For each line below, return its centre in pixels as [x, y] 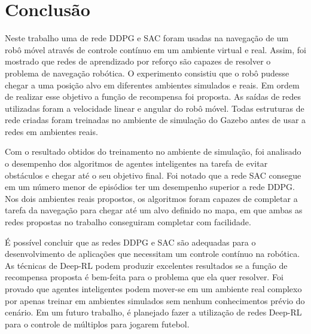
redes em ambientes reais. [51, 131]
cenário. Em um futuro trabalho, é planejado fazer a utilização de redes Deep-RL [153, 312]
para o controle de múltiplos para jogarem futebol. [97, 324]
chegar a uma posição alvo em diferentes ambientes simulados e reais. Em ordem [152, 85]
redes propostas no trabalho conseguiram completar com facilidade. [128, 222]
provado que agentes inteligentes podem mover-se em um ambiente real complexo [153, 289]
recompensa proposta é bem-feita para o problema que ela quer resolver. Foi [144, 277]
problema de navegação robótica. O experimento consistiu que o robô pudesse [147, 73]
